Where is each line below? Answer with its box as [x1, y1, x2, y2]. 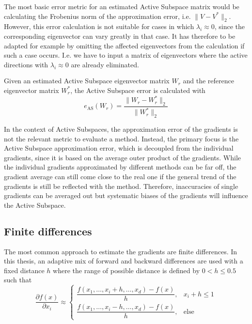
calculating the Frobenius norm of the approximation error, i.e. [4, 11, 191, 21]
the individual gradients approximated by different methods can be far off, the [4, 162, 236, 172]
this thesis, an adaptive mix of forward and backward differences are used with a [4, 256, 243, 266]
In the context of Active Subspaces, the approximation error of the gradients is [4, 124, 238, 134]
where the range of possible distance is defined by [53, 265, 200, 275]
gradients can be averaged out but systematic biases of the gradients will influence [4, 190, 248, 201]
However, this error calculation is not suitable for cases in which [4, 21, 194, 31]
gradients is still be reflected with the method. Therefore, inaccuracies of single [4, 181, 238, 191]
